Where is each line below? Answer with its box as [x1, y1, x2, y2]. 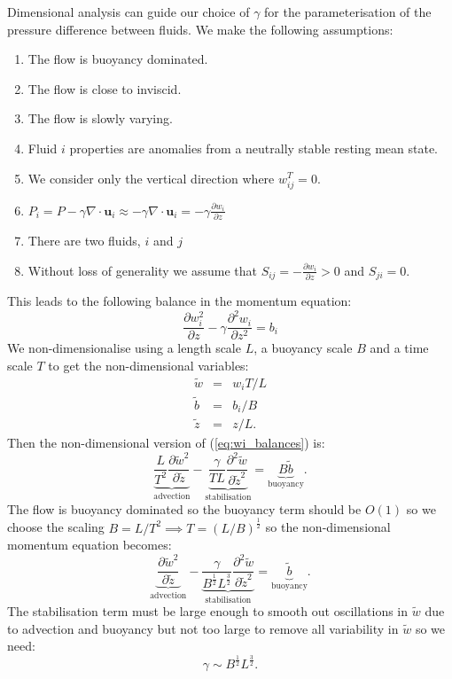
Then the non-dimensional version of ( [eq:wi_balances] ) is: [7, 433, 325, 452]
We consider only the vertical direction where [27, 168, 275, 187]
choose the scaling [7, 518, 105, 536]
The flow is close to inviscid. [27, 79, 182, 98]
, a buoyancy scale [253, 339, 353, 357]
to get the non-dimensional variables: [48, 355, 249, 374]
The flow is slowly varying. [27, 109, 173, 128]
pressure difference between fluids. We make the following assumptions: [7, 20, 394, 38]
